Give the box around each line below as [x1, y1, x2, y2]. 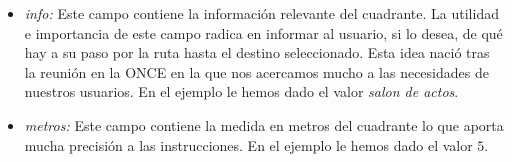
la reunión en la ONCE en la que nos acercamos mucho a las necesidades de [24, 61, 489, 82]
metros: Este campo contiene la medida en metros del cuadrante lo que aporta [24, 114, 504, 135]
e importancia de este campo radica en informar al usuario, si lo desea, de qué [24, 22, 503, 43]
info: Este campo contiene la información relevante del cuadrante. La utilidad [24, 3, 499, 23]
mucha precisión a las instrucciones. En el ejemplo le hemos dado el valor [24, 134, 473, 155]
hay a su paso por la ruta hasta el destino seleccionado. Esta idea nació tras [24, 42, 490, 63]
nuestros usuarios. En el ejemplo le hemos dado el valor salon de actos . [24, 81, 459, 102]
